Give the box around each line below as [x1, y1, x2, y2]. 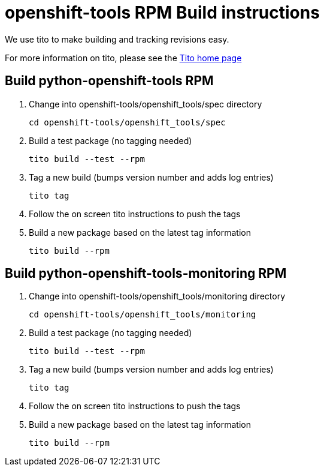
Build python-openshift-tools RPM [5, 73, 214, 89]
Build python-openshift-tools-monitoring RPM [5, 266, 287, 281]
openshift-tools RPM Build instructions [5, 2, 320, 23]
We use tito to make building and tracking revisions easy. [5, 34, 229, 44]
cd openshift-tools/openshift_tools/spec [29, 117, 226, 127]
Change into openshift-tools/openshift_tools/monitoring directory [29, 291, 286, 302]
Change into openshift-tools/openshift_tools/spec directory [29, 98, 262, 109]
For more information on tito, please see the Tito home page [5, 52, 242, 63]
